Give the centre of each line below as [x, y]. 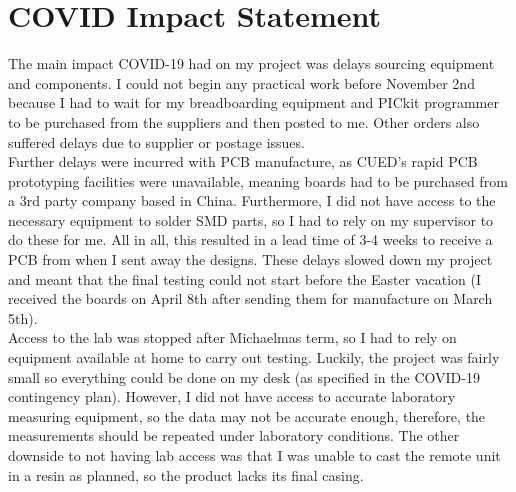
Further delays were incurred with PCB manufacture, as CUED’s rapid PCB [243, 161]
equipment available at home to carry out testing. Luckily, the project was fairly [254, 357]
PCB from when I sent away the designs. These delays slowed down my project [250, 259]
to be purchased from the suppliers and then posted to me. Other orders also [244, 121]
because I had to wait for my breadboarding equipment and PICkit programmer [253, 102]
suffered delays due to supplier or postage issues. [156, 141]
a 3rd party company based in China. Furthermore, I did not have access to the [252, 200]
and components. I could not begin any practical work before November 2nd [241, 82]
